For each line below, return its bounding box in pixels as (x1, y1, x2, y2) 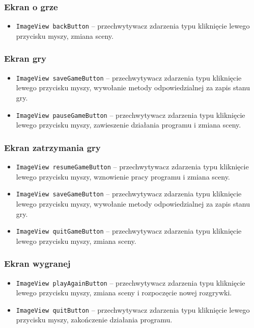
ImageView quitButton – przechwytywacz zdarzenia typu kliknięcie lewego (16, 304, 250, 315)
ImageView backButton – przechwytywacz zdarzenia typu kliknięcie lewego (16, 20, 250, 31)
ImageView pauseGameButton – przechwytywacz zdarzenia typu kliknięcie (16, 109, 245, 120)
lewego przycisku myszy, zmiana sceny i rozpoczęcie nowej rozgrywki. (16, 287, 232, 298)
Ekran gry (4, 52, 47, 65)
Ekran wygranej (4, 257, 71, 270)
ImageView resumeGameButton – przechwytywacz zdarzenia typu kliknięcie (16, 161, 249, 171)
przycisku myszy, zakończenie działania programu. (16, 314, 173, 325)
